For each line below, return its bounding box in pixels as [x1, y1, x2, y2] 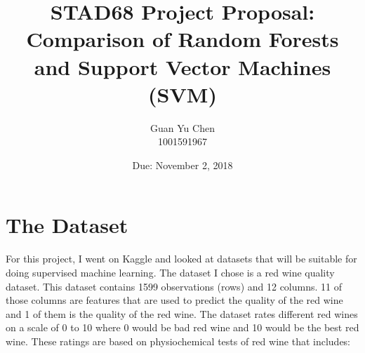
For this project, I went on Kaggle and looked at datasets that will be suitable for [6, 251, 357, 266]
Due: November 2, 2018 [132, 157, 233, 172]
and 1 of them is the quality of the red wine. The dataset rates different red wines [6, 306, 358, 321]
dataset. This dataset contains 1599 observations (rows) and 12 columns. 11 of [6, 279, 342, 293]
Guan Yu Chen [150, 120, 215, 135]
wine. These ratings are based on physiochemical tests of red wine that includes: [6, 333, 351, 348]
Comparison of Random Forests [26, 25, 339, 53]
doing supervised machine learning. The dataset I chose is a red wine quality [6, 265, 335, 279]
